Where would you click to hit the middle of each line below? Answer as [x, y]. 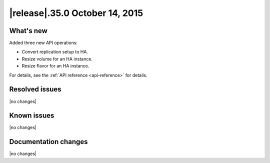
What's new [28, 31]
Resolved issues [35, 89]
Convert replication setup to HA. [55, 52]
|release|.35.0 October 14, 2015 [76, 13]
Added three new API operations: [43, 43]
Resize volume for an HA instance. [57, 59]
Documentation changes [48, 142]
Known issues [32, 116]
